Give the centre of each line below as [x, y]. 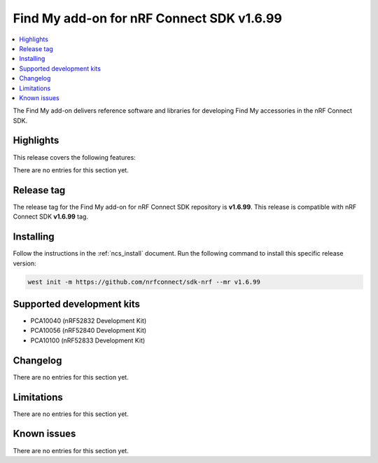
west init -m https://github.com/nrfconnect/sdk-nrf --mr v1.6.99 [144, 282]
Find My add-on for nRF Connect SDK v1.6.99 [148, 18]
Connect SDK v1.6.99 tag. [51, 216]
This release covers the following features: [74, 157]
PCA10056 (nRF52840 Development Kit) [89, 331]
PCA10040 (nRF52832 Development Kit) [89, 321]
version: [24, 263]
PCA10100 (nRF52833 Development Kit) [88, 340]
